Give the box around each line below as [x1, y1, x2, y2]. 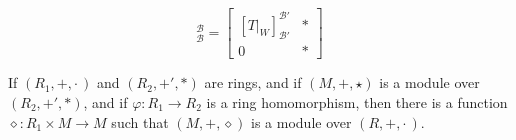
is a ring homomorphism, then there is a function [206, 91, 508, 112]
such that [111, 111, 169, 132]
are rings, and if [204, 72, 302, 93]
